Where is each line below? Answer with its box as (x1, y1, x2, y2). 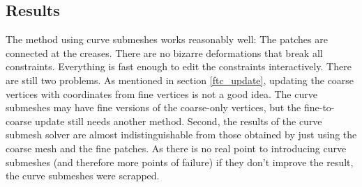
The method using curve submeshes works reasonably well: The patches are (6, 32, 328, 47)
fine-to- (303, 100, 335, 115)
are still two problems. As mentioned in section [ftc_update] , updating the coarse (6, 72, 354, 87)
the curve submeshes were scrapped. (6, 168, 160, 183)
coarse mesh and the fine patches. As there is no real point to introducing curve (6, 140, 347, 155)
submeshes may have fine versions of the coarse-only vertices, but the (6, 100, 301, 115)
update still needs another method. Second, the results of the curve (35, 113, 322, 128)
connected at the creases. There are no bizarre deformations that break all (6, 45, 323, 60)
